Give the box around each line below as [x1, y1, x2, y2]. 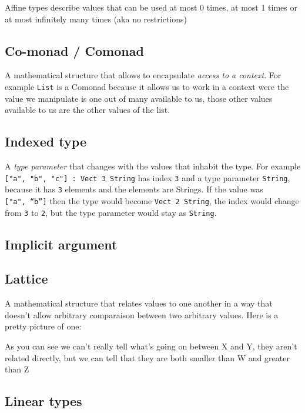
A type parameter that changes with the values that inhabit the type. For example [5, 160, 301, 172]
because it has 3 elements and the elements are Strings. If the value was [5, 183, 263, 195]
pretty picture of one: [5, 320, 82, 332]
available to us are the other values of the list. [5, 104, 170, 116]
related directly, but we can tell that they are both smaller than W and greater [5, 351, 290, 364]
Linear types [5, 392, 82, 410]
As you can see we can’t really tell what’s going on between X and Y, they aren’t [5, 340, 297, 352]
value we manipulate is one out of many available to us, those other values [5, 92, 273, 104]
